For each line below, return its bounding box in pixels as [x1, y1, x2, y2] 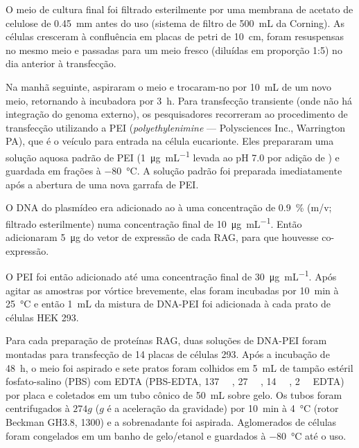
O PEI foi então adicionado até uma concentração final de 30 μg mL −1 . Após [6, 267, 337, 284]
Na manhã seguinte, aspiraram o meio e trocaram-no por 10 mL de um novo [6, 79, 331, 93]
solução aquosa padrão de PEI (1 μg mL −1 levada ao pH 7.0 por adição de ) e [6, 147, 340, 164]
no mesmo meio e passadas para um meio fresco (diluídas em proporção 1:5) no [6, 42, 342, 57]
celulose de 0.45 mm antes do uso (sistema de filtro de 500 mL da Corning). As [6, 15, 345, 30]
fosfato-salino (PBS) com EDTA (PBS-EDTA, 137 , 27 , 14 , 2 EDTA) [6, 374, 344, 388]
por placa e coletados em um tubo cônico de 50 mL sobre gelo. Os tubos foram [6, 387, 342, 402]
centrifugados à [6, 401, 70, 415]
